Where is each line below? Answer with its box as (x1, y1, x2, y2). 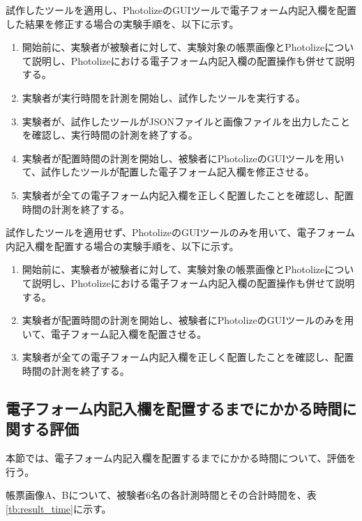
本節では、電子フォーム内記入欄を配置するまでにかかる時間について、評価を (6, 451, 356, 465)
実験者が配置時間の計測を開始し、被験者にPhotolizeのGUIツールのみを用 (22, 313, 354, 327)
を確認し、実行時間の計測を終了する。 (22, 127, 198, 142)
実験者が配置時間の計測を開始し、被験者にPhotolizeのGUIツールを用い (22, 150, 345, 165)
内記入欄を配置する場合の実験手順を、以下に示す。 (6, 238, 239, 253)
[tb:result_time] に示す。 (6, 501, 112, 515)
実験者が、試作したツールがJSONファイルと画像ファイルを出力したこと (22, 114, 350, 128)
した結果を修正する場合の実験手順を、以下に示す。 (6, 16, 239, 31)
